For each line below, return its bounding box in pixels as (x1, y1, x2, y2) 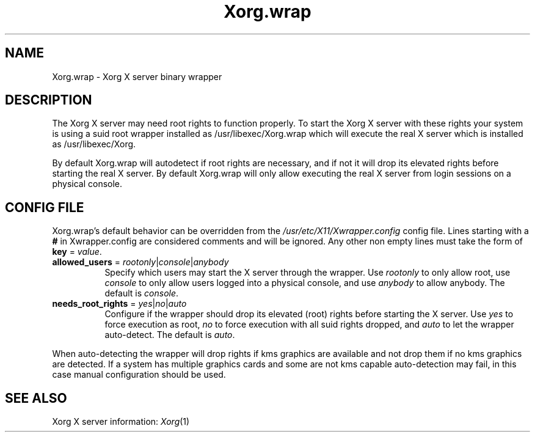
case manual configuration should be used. (52, 369, 226, 380)
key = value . (52, 246, 102, 257)
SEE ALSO (5, 390, 67, 406)
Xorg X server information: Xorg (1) (52, 416, 190, 427)
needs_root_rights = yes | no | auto (52, 298, 187, 309)
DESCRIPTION (5, 92, 92, 108)
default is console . (104, 288, 179, 299)
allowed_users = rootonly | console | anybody (52, 257, 229, 268)
